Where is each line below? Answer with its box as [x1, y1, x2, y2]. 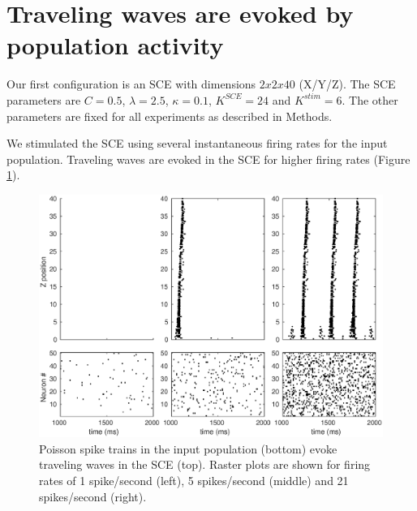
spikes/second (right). [39, 487, 147, 505]
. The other [342, 91, 398, 108]
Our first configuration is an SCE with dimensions [6, 75, 256, 92]
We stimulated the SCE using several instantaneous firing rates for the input [6, 135, 388, 152]
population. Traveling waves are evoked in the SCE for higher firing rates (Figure [6, 150, 411, 167]
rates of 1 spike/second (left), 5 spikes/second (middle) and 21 [39, 472, 349, 489]
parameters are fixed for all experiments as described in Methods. [6, 107, 333, 124]
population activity [6, 28, 224, 62]
